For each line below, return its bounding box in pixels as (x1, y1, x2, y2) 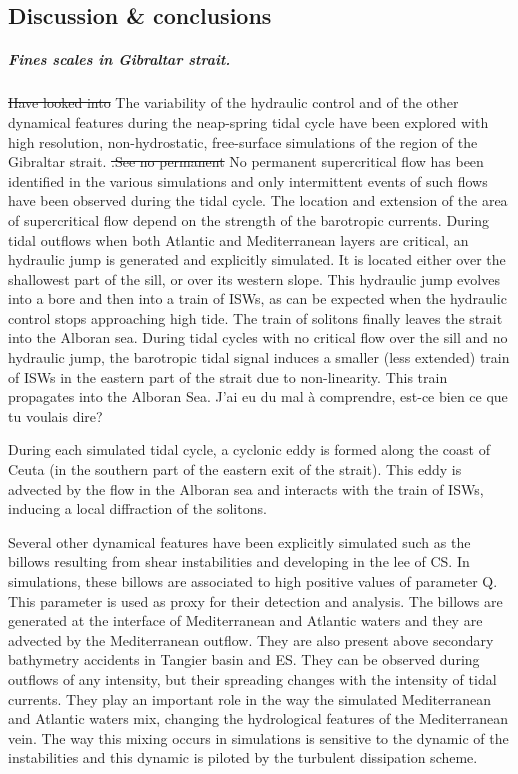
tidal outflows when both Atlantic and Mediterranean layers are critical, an (8, 229, 469, 250)
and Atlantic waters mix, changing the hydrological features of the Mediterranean (8, 708, 509, 729)
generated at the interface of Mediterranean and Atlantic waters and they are (8, 610, 483, 631)
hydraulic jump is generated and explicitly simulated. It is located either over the (8, 249, 506, 270)
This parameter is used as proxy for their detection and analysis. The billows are (8, 590, 503, 611)
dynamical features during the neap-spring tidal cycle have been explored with (8, 111, 489, 132)
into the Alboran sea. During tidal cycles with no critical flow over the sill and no (8, 327, 508, 348)
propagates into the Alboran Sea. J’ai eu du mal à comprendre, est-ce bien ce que (8, 386, 508, 407)
